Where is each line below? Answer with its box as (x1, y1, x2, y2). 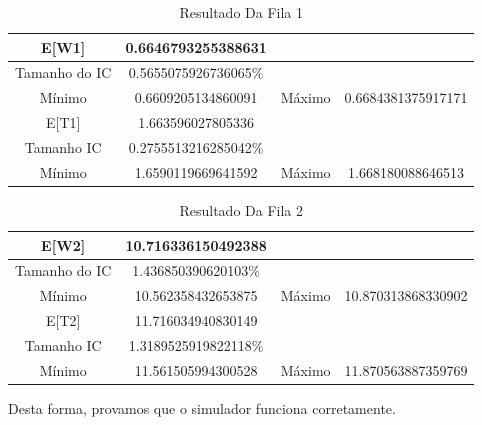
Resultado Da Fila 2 (179, 199, 304, 220)
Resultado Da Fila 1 (179, 2, 304, 22)
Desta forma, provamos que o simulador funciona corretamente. (8, 397, 396, 418)
